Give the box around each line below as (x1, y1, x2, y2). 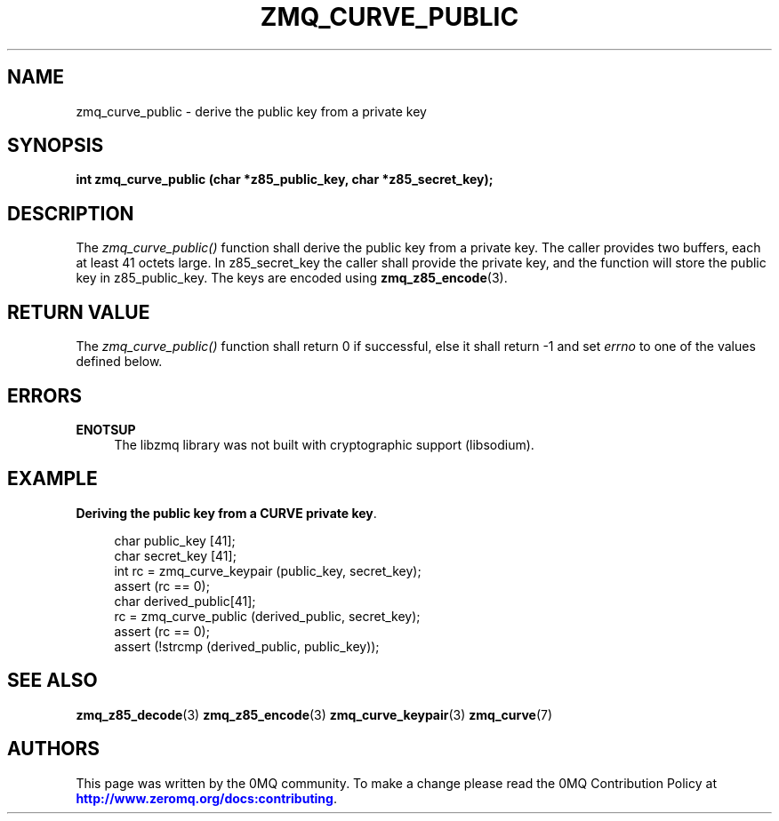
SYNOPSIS (7, 134, 104, 157)
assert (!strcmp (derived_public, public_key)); (114, 638, 380, 654)
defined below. (76, 354, 163, 370)
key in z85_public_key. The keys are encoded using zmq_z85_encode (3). (76, 270, 508, 286)
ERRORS (7, 384, 83, 407)
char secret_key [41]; (114, 547, 237, 563)
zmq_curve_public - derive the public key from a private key (76, 103, 427, 119)
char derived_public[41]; (114, 593, 256, 609)
